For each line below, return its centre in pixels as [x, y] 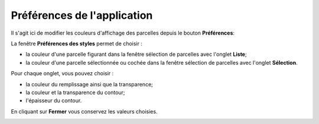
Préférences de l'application [82, 15]
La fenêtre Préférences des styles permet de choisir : [77, 43]
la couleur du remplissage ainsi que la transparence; [89, 84]
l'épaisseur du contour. [54, 100]
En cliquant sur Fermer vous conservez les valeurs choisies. [84, 111]
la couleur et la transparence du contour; [75, 92]
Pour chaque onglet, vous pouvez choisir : [62, 73]
